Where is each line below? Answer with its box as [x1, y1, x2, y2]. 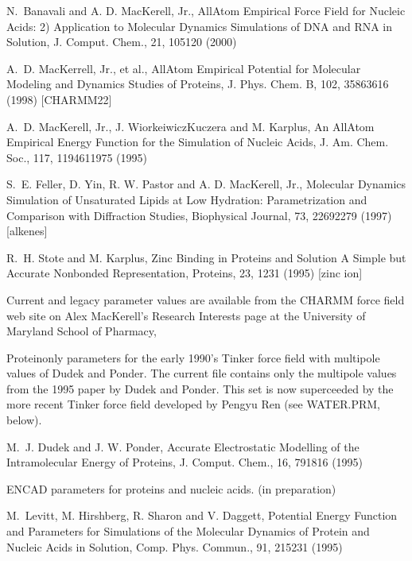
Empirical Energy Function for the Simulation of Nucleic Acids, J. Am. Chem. [6, 133, 389, 150]
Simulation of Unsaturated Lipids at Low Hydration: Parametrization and [6, 191, 367, 207]
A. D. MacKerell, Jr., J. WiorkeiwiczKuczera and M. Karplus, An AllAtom [6, 118, 375, 134]
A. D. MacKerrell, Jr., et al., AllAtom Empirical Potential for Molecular [6, 60, 361, 76]
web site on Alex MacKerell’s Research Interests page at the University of [6, 307, 366, 323]
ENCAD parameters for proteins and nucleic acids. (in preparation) [6, 480, 336, 497]
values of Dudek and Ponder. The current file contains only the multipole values [6, 365, 397, 381]
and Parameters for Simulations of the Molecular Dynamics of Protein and [6, 523, 370, 540]
